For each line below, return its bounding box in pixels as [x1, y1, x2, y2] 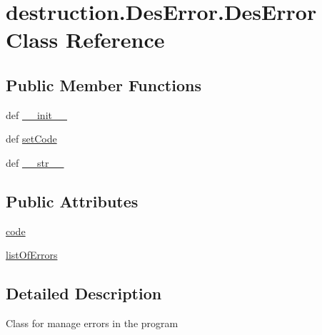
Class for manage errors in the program [6, 316, 178, 331]
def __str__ [6, 155, 64, 170]
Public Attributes [6, 190, 139, 212]
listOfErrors [6, 247, 58, 262]
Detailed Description [6, 282, 162, 304]
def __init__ [6, 107, 67, 122]
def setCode [6, 131, 57, 146]
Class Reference [6, 25, 165, 54]
